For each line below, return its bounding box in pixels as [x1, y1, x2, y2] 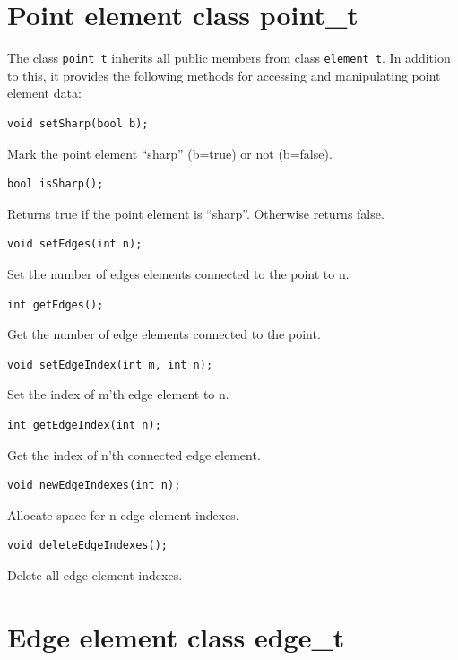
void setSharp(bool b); [7, 117, 149, 130]
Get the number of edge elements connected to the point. [7, 325, 321, 343]
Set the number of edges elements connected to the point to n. [7, 264, 350, 282]
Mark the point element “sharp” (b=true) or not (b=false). [7, 143, 333, 162]
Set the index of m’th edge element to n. [7, 385, 229, 404]
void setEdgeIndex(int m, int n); [7, 358, 213, 371]
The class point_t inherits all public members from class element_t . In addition [7, 48, 451, 67]
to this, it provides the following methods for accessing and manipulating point [7, 65, 441, 84]
